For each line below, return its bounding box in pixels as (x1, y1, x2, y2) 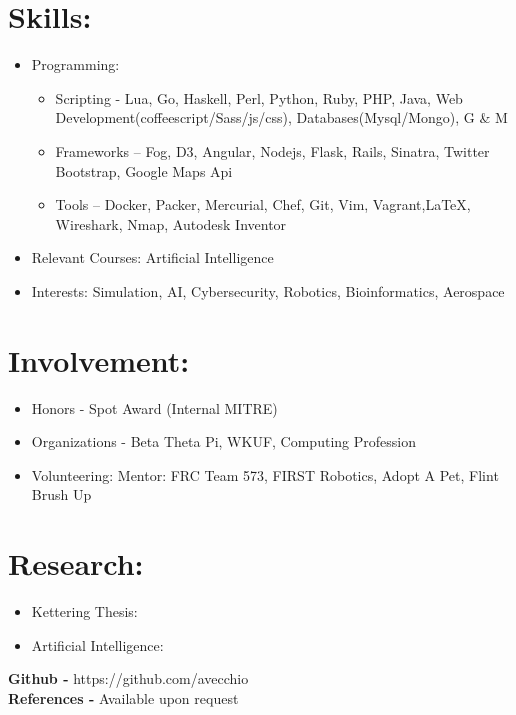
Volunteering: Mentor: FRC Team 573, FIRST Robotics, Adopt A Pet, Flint (31, 464, 499, 485)
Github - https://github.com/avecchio (8, 668, 249, 689)
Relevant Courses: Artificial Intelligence (31, 247, 274, 268)
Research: (8, 543, 144, 584)
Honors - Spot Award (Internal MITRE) (31, 397, 278, 418)
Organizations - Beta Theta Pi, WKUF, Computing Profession (31, 431, 416, 452)
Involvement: (8, 339, 190, 380)
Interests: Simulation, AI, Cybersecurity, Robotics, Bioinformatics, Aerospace (31, 280, 505, 301)
